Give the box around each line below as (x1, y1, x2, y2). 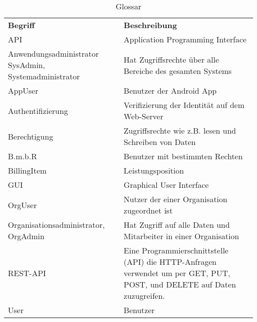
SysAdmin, (8, 59, 45, 71)
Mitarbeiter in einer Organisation (124, 230, 239, 242)
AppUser (8, 85, 39, 96)
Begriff (8, 19, 35, 31)
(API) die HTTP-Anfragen (124, 256, 216, 267)
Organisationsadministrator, (8, 219, 105, 230)
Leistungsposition (124, 165, 184, 176)
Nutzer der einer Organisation (124, 193, 227, 205)
